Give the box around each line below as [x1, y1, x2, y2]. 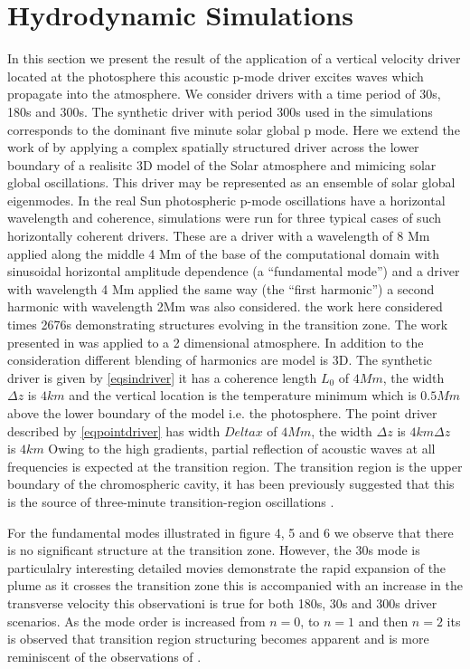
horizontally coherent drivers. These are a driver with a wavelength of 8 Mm [7, 226, 430, 245]
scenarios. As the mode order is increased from [7, 611, 266, 630]
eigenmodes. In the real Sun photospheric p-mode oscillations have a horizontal [7, 190, 446, 209]
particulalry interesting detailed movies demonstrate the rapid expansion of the [7, 558, 446, 577]
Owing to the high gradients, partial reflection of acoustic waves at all [48, 439, 436, 458]
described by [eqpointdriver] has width [7, 421, 221, 440]
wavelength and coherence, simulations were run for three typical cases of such [7, 208, 442, 227]
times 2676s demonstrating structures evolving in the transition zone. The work [7, 315, 448, 334]
